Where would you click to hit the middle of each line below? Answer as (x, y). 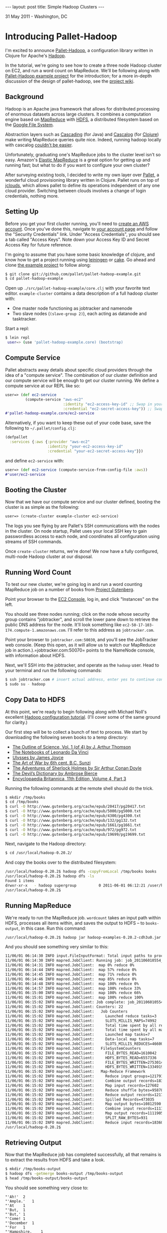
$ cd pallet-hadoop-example (34, 279)
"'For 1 (15, 1228)
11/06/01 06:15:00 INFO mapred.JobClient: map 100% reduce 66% (73, 993)
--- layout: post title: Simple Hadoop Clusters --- (55, 7)
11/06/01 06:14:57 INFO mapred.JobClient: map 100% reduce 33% (73, 988)
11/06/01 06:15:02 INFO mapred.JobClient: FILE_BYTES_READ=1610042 (81, 1053)
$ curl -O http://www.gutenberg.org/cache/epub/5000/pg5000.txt (73, 811)
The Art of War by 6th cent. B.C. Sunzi (51, 763)
